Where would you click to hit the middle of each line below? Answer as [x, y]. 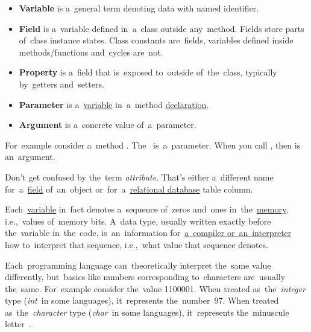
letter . [18, 324]
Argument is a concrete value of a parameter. [108, 125]
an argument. [30, 157]
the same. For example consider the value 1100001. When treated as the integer [155, 288]
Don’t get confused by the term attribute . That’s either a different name [139, 177]
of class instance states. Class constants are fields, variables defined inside [156, 40]
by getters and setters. [61, 84]
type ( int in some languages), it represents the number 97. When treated [142, 300]
